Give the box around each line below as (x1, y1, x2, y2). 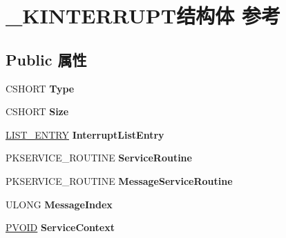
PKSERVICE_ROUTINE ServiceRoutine (6, 150, 192, 165)
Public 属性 (6, 48, 87, 70)
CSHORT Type (6, 81, 75, 95)
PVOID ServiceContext (6, 220, 115, 235)
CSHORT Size (6, 104, 69, 119)
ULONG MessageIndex (6, 197, 113, 211)
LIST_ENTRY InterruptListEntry (6, 127, 164, 141)
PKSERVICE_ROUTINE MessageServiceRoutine (6, 173, 233, 188)
